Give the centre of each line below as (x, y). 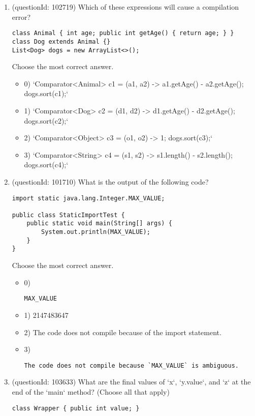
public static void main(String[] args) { (99, 224)
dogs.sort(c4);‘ (46, 165)
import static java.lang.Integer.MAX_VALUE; (88, 198)
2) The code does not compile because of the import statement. (123, 332)
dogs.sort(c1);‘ (46, 93)
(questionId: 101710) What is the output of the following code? (110, 181)
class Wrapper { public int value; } (76, 408)
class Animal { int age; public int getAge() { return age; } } (123, 33)
